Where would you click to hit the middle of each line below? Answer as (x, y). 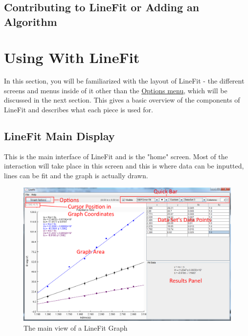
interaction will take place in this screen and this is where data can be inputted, (124, 166)
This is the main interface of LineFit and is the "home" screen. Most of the (116, 156)
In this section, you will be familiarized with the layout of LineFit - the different (124, 81)
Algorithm (31, 21)
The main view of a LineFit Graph (76, 327)
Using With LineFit (72, 57)
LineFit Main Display (59, 136)
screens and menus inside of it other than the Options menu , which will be (116, 90)
